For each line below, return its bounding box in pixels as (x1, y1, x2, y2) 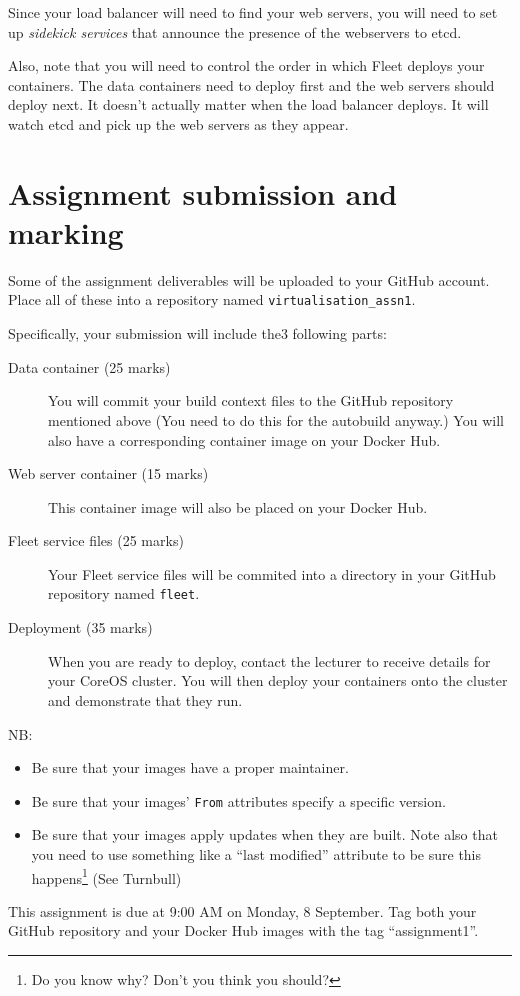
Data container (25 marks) (8, 356, 171, 377)
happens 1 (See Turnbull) (31, 864, 182, 888)
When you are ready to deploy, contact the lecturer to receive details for (48, 650, 491, 671)
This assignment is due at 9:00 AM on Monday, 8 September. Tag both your (8, 900, 477, 921)
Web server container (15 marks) (8, 463, 209, 484)
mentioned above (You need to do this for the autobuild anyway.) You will (48, 409, 504, 430)
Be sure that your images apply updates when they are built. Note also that (31, 824, 498, 845)
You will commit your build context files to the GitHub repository (48, 390, 454, 411)
